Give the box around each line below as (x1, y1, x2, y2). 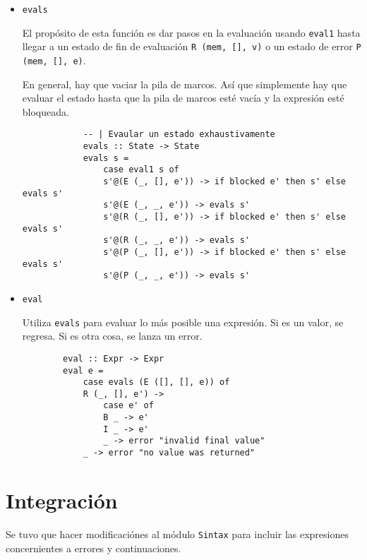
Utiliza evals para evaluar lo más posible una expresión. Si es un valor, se (22, 314, 344, 329)
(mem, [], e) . (22, 52, 86, 67)
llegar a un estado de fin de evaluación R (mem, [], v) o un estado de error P (22, 39, 361, 54)
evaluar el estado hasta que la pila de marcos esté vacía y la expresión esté (22, 90, 344, 105)
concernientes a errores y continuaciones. (6, 540, 181, 555)
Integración (6, 485, 118, 514)
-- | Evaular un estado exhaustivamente (83, 129, 275, 140)
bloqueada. (22, 104, 69, 119)
